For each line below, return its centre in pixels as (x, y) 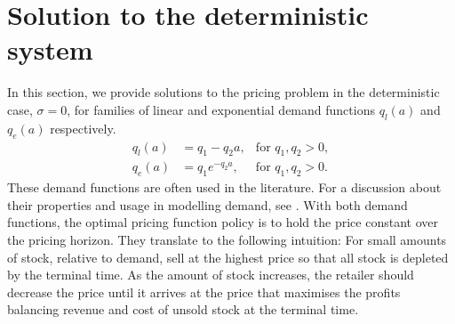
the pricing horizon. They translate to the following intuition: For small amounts (227, 239)
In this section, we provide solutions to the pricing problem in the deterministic (224, 92)
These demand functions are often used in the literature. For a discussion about (224, 187)
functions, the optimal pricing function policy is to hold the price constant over (223, 222)
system (50, 49)
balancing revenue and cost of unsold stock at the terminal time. (183, 309)
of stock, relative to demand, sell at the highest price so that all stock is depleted (228, 257)
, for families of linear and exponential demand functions (221, 109)
